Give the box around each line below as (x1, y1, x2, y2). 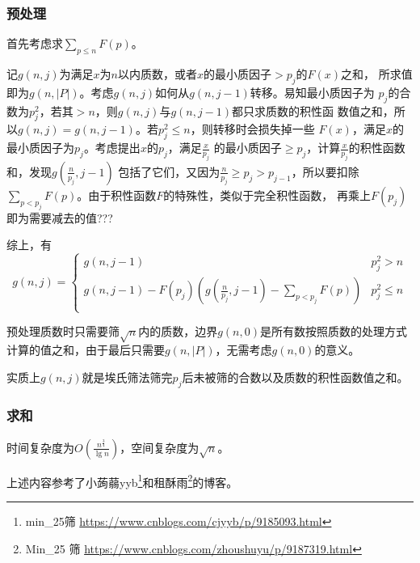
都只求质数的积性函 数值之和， (232, 102, 394, 119)
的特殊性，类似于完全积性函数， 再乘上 (163, 186, 371, 203)
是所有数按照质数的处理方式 (259, 323, 407, 340)
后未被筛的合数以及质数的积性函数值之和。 (182, 368, 409, 385)
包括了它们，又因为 (118, 163, 220, 180)
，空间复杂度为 (120, 438, 199, 455)
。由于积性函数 (77, 186, 157, 203)
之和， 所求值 (341, 66, 413, 83)
